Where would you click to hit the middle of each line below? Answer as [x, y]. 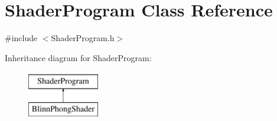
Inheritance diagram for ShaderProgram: [78, 57]
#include [21, 38]
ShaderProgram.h [83, 38]
